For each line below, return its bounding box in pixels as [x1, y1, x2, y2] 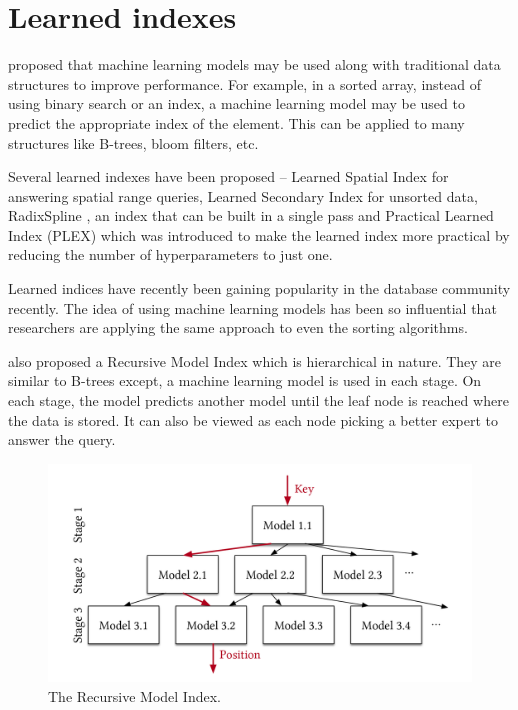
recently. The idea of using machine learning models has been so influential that [8, 297, 497, 318]
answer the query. [8, 429, 116, 450]
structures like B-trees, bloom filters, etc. [8, 132, 259, 153]
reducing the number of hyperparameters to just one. [8, 244, 333, 265]
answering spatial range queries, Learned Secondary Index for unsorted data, [8, 185, 478, 206]
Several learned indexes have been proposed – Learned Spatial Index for [8, 166, 449, 187]
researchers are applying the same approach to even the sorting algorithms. [8, 317, 468, 338]
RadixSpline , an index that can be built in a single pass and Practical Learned [8, 205, 494, 226]
